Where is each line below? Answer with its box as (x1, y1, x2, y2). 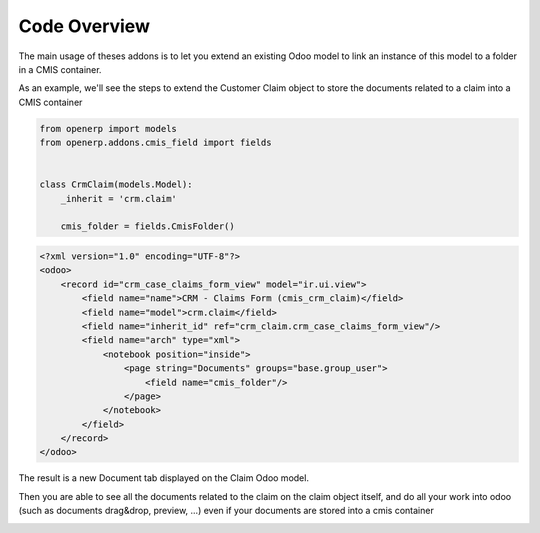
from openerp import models (39, 123, 177, 134)
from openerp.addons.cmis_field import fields (39, 137, 272, 149)
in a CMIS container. (18, 63, 102, 75)
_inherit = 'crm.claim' (60, 193, 177, 204)
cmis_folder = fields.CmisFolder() (60, 221, 235, 232)
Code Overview (18, 15, 150, 37)
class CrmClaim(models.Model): (39, 179, 194, 190)
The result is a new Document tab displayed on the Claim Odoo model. (18, 472, 310, 484)
